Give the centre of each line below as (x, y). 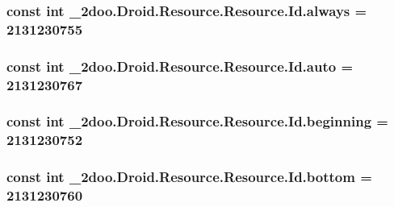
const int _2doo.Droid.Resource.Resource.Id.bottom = (189, 177)
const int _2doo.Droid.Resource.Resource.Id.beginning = (197, 121)
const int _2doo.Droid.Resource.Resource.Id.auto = (180, 66)
